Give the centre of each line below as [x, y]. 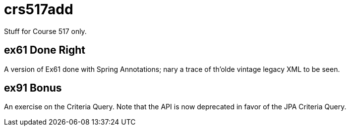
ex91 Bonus [33, 88]
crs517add [39, 9]
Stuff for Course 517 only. [45, 31]
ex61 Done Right [45, 50]
